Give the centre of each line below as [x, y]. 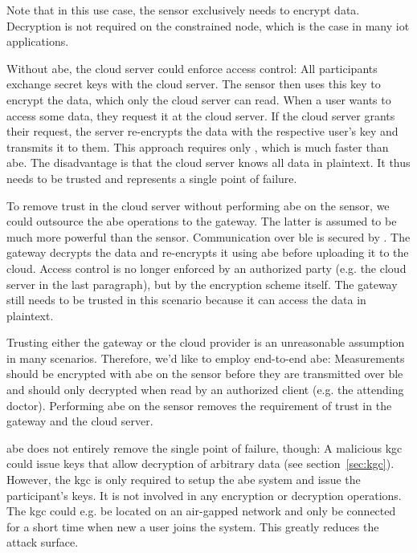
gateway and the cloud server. [80, 421]
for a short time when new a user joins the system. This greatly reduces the [193, 526]
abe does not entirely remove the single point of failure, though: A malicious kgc [204, 447]
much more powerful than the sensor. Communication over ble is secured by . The [208, 236]
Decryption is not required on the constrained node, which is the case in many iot [208, 25]
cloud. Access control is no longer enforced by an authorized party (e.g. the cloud [206, 268]
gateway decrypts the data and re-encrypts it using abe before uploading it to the [208, 252]
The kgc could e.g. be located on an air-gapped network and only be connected [201, 511]
